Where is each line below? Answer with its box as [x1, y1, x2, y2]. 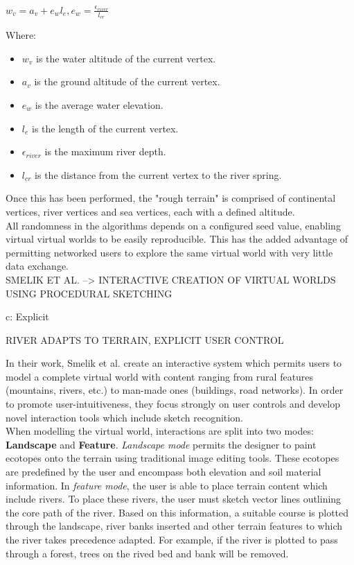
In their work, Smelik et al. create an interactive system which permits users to [6, 356, 342, 370]
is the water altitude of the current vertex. [36, 51, 216, 65]
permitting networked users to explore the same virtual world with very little [6, 245, 333, 259]
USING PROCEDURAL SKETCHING [6, 286, 172, 300]
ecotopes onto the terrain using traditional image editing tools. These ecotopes [6, 451, 339, 465]
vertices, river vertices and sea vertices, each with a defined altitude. [6, 204, 295, 218]
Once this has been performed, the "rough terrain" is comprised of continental [6, 191, 336, 205]
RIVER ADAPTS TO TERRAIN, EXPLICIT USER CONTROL [6, 332, 284, 347]
